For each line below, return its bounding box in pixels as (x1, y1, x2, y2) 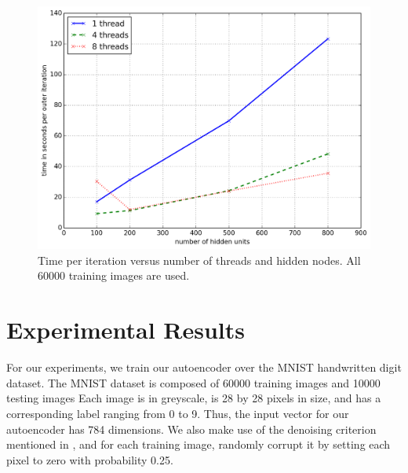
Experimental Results (6, 313, 245, 346)
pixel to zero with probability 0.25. (6, 451, 173, 467)
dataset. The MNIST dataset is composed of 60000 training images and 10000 (6, 374, 381, 390)
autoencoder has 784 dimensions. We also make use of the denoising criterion (6, 420, 377, 437)
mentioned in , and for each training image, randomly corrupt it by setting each (6, 436, 391, 453)
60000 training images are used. (38, 267, 190, 284)
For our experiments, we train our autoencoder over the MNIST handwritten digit (6, 359, 402, 376)
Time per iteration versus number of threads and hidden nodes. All (38, 251, 361, 268)
